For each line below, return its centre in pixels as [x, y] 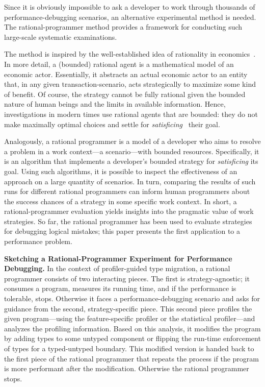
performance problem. [38, 241]
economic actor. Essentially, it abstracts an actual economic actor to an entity [126, 74]
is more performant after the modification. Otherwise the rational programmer [127, 368]
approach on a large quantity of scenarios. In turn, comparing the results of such [130, 181]
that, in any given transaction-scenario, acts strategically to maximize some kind [130, 84]
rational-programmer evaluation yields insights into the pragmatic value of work [129, 211]
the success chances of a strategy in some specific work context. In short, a [121, 201]
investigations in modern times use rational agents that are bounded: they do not [131, 114]
